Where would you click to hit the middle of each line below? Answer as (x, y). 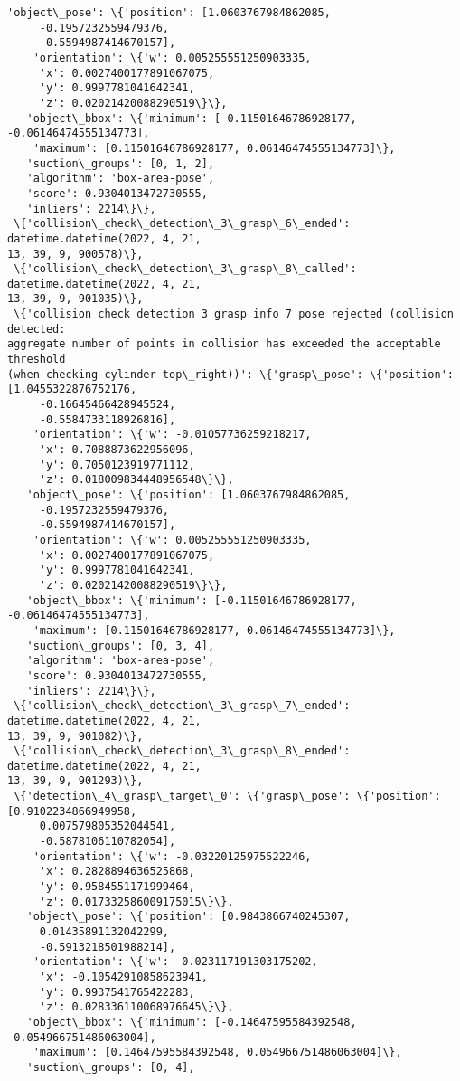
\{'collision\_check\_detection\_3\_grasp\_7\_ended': (182, 706)
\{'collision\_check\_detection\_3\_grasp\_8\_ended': (182, 751)
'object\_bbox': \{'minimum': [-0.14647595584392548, (192, 1022)
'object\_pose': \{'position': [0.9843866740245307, (188, 917)
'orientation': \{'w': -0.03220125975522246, (172, 856)
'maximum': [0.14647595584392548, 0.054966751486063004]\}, (217, 1053)
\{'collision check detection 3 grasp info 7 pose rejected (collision (234, 314)
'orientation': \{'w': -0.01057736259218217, (172, 435)
